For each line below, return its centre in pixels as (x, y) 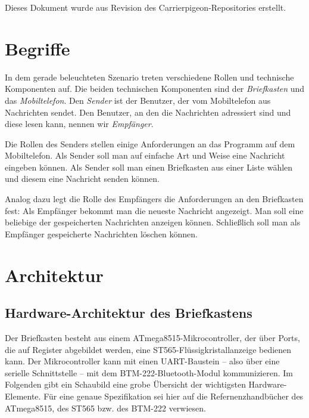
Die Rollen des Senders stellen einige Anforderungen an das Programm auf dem (150, 143)
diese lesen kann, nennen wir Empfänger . (79, 124)
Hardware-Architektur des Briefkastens (129, 313)
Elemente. (23, 396)
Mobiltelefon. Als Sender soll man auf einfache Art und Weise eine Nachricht (145, 155)
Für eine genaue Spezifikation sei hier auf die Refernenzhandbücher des (174, 396)
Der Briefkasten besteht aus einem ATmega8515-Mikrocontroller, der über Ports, (152, 338)
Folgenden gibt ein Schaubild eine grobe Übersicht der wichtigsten (125, 384)
